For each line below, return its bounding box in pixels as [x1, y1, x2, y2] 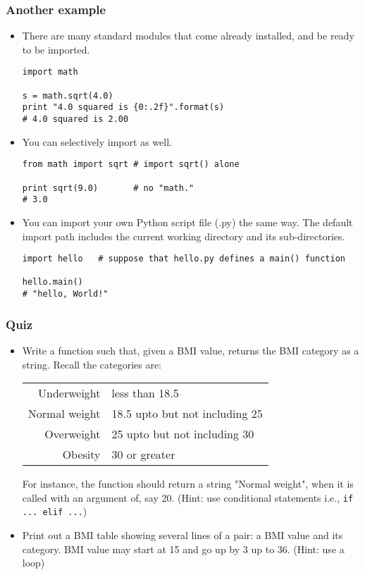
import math [22, 67, 78, 78]
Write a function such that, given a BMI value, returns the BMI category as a [22, 342, 359, 357]
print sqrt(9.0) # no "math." [22, 183, 194, 193]
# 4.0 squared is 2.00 [22, 114, 129, 125]
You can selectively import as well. [22, 134, 172, 149]
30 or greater [111, 446, 175, 463]
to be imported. [22, 42, 90, 56]
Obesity [62, 446, 101, 463]
